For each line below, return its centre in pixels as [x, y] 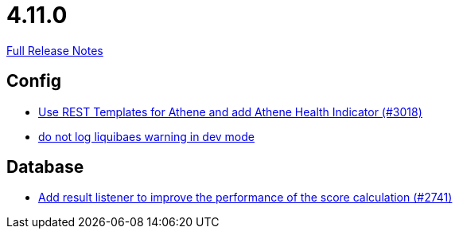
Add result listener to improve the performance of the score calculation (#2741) [245, 198]
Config [34, 81]
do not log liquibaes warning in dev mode [147, 136]
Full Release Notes [55, 50]
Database [45, 167]
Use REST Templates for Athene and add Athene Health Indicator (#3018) [230, 112]
